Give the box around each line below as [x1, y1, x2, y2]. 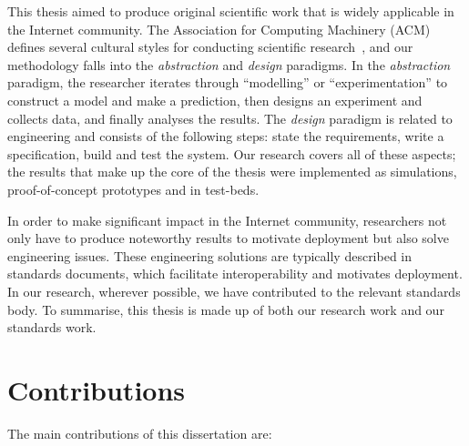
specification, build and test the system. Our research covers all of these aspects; [7, 144, 456, 163]
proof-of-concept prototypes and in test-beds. [7, 179, 260, 198]
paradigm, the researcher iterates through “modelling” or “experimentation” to [7, 73, 448, 92]
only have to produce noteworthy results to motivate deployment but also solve [7, 228, 449, 248]
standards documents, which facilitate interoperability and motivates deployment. [7, 264, 463, 283]
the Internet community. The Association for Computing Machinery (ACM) [7, 19, 431, 38]
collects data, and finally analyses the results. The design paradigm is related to [7, 108, 453, 127]
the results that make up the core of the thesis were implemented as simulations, [7, 162, 457, 181]
